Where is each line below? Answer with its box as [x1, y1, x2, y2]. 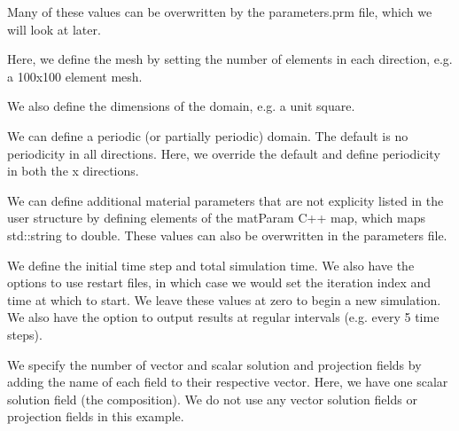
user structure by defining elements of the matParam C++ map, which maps [7, 208, 425, 227]
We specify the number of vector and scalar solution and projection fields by [7, 355, 422, 373]
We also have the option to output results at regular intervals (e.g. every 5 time [7, 308, 440, 326]
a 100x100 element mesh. [7, 67, 143, 85]
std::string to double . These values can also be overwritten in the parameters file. [7, 225, 447, 244]
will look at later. [7, 20, 101, 38]
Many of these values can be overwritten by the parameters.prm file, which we [7, 3, 432, 20]
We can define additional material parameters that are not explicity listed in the [7, 191, 444, 209]
